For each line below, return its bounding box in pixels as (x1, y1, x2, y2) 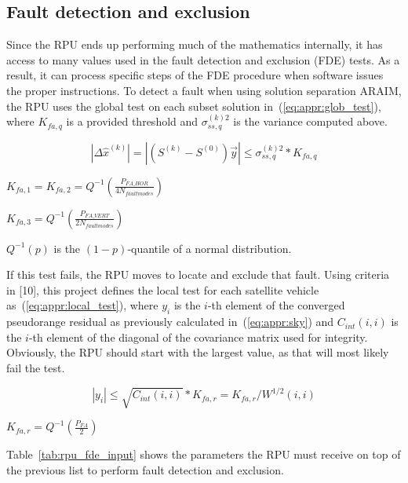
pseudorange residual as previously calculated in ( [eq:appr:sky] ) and (6, 313, 334, 330)
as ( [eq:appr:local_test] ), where (6, 297, 158, 313)
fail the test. (6, 359, 65, 375)
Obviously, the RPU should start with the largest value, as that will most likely (6, 344, 389, 360)
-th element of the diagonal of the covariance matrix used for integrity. (28, 328, 368, 345)
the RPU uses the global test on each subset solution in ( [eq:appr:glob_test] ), (6, 97, 381, 114)
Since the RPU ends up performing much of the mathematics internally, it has (6, 36, 383, 53)
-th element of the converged (207, 297, 345, 313)
